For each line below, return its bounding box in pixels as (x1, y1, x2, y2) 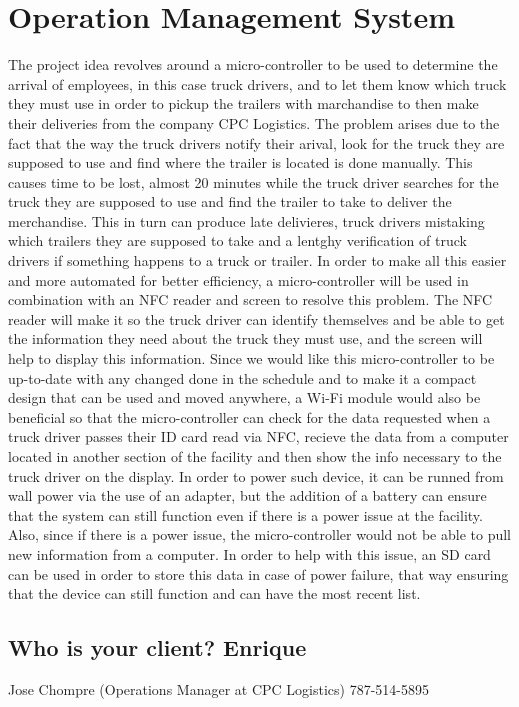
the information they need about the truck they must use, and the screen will (8, 328, 483, 349)
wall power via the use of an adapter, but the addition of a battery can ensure (8, 485, 487, 506)
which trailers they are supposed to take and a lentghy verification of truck (8, 230, 467, 251)
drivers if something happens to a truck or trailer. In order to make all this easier (8, 250, 507, 271)
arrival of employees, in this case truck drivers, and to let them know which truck (8, 73, 507, 94)
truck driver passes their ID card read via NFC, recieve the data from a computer (8, 426, 509, 447)
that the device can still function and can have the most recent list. (8, 583, 421, 604)
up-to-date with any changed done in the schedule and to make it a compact (8, 367, 477, 388)
